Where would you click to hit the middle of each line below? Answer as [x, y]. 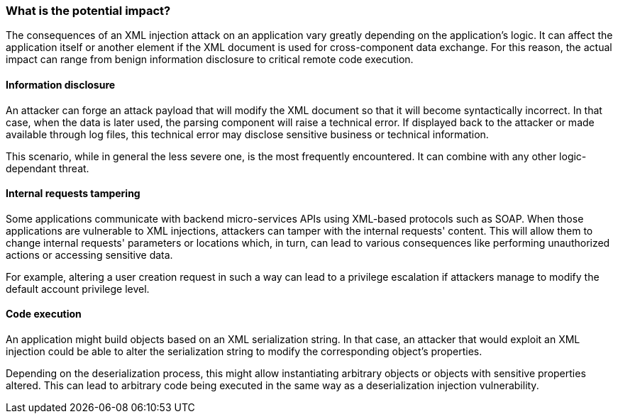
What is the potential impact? [88, 11]
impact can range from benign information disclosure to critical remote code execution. [210, 60]
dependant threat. [48, 168]
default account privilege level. [78, 289]
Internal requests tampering [73, 194]
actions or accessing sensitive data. [89, 255]
